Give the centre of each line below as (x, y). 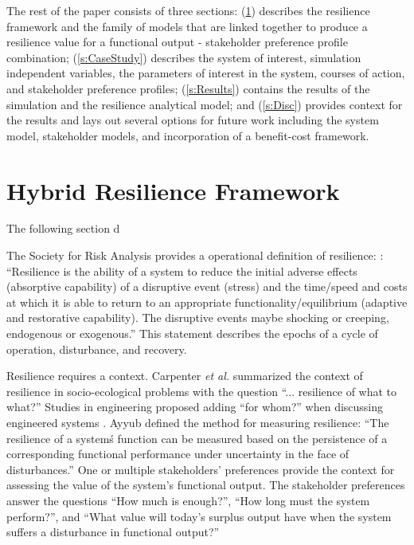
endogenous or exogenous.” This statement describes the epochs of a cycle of (192, 333)
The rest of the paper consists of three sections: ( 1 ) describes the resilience (188, 10)
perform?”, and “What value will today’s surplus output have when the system (199, 516)
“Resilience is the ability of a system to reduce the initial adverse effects (182, 271)
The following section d (63, 228)
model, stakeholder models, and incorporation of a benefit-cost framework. (188, 135)
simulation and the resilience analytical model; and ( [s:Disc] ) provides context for (205, 104)
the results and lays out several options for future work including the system (193, 120)
